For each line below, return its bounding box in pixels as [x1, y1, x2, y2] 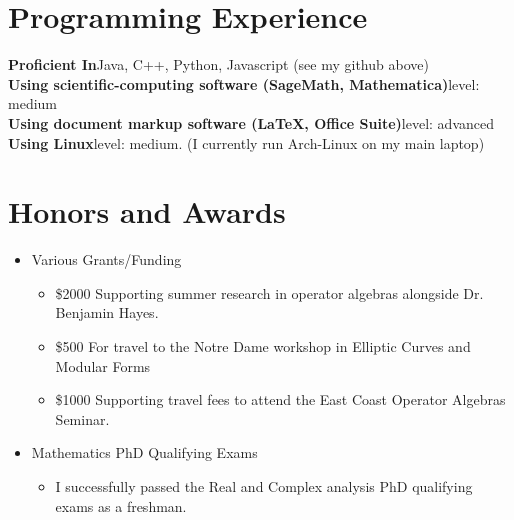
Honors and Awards [8, 191, 286, 232]
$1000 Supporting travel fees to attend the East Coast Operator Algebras [55, 389, 506, 410]
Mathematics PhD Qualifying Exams [31, 442, 258, 463]
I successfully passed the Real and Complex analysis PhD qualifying [55, 475, 473, 496]
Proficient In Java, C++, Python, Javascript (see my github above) [8, 54, 429, 75]
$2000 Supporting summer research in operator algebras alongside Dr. [55, 282, 484, 303]
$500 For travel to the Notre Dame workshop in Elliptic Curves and [55, 336, 471, 356]
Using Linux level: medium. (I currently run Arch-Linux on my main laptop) [8, 132, 485, 153]
